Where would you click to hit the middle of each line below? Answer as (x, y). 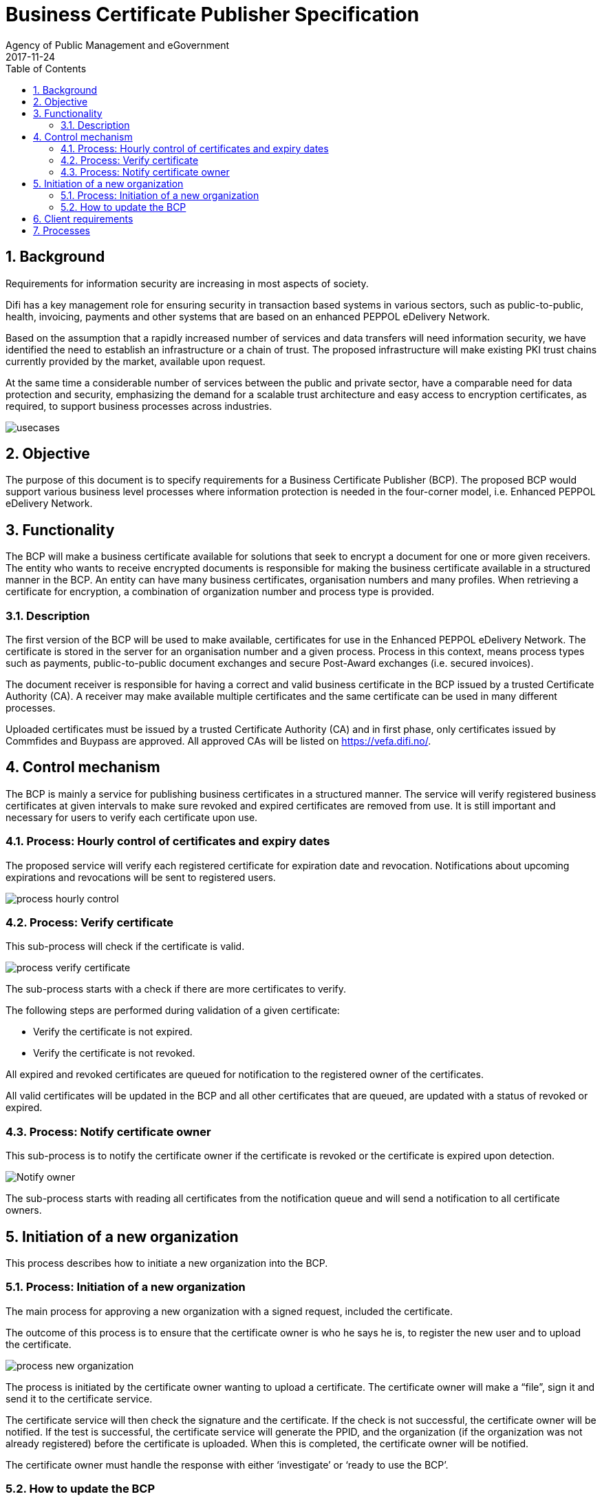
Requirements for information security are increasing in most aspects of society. (187, 283)
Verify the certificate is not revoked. (114, 1053)
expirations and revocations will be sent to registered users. (141, 877)
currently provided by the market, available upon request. (136, 361)
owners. (24, 1210)
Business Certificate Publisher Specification (213, 14)
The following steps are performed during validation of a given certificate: (173, 1011)
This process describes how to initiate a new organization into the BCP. (167, 1263)
